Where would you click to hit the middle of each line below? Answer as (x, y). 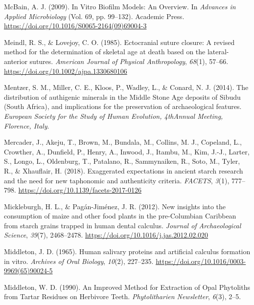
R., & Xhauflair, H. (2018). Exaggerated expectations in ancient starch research (124, 170)
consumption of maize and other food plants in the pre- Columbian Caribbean (120, 216)
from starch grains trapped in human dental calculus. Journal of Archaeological (123, 225)
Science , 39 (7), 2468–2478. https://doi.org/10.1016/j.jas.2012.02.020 (106, 235)
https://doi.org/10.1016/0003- (201, 261)
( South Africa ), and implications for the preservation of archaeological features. (123, 106)
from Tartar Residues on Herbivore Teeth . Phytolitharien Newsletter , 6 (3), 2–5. (123, 296)
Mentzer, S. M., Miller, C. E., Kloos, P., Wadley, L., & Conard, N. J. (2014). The (126, 87)
